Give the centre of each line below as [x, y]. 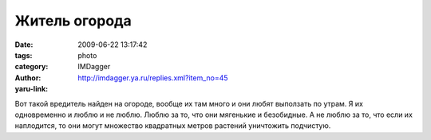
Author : [28, 78]
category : [32, 67]
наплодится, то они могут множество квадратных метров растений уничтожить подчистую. [173, 126]
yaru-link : [31, 89]
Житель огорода [73, 21]
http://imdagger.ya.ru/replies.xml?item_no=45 [153, 78]
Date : [24, 45]
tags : [24, 55]
